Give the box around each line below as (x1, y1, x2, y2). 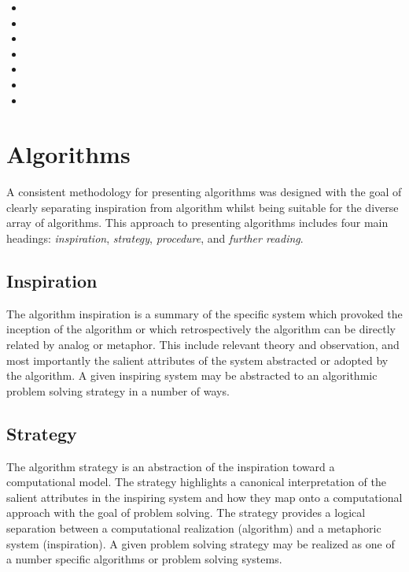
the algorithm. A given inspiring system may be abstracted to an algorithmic (6, 367, 378, 384)
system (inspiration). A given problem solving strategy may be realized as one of (6, 535, 395, 552)
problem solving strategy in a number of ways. (6, 382, 230, 399)
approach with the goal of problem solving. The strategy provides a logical (6, 504, 366, 521)
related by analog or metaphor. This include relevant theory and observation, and (6, 336, 400, 353)
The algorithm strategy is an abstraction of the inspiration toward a (6, 458, 335, 474)
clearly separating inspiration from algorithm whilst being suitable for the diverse (6, 199, 399, 215)
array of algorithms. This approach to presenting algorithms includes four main (6, 214, 389, 231)
